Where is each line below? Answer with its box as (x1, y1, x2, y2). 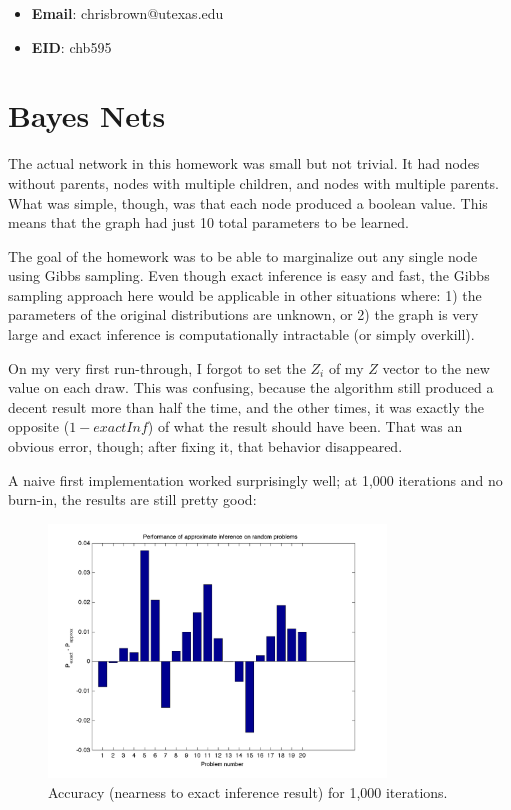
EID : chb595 (31, 36, 112, 57)
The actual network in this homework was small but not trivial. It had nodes (8, 153, 480, 174)
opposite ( (8, 416, 70, 437)
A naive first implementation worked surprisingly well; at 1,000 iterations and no (8, 469, 503, 490)
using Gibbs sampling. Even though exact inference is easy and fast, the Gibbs (8, 265, 490, 286)
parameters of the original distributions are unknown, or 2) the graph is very (8, 304, 479, 325)
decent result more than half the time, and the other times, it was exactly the (8, 396, 484, 417)
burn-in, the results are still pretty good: (8, 489, 257, 510)
